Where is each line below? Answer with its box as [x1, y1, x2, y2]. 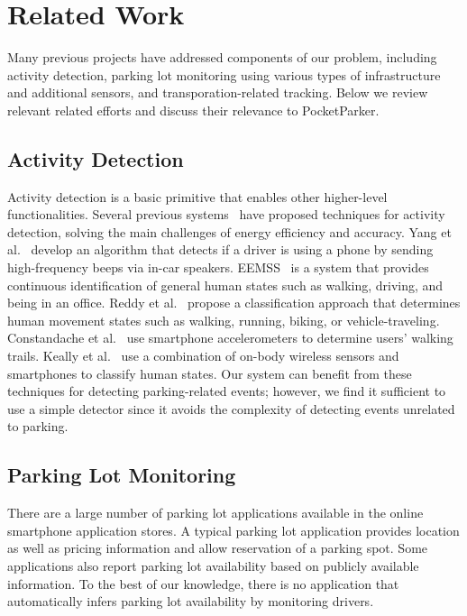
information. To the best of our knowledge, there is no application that [7, 574, 399, 593]
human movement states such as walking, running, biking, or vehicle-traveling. [7, 310, 440, 329]
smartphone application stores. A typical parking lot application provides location [7, 520, 460, 539]
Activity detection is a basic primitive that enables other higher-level [7, 187, 388, 206]
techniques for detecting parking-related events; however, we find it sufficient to [7, 382, 446, 400]
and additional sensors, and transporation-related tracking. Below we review [7, 83, 428, 102]
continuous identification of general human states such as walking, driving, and [7, 275, 444, 294]
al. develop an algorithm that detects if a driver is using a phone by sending [7, 240, 434, 259]
